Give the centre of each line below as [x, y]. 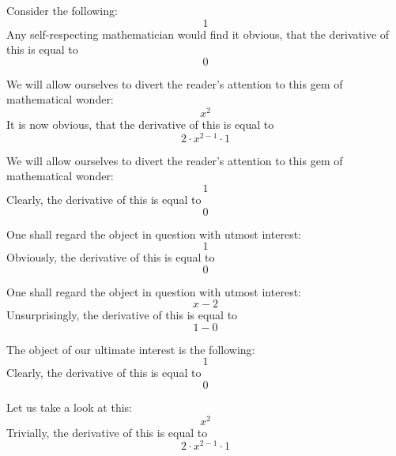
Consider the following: [62, 10]
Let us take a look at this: [69, 407]
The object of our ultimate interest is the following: [131, 349]
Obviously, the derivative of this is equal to [111, 257]
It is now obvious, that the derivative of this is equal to [140, 124]
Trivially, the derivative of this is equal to [107, 432]
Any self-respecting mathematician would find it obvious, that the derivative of [198, 34]
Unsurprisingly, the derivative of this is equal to [122, 315]
